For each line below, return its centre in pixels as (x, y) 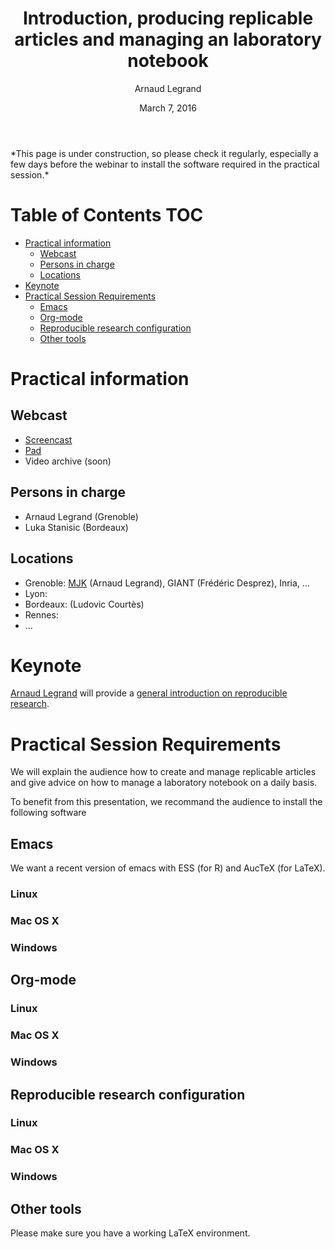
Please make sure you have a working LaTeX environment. (130, 1233)
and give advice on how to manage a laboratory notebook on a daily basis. (164, 783)
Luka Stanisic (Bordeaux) (76, 527)
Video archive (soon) (68, 461)
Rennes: (41, 614)
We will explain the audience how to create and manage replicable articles (163, 772)
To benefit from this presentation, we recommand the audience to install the (166, 802)
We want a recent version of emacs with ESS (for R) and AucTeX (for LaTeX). (168, 868)
